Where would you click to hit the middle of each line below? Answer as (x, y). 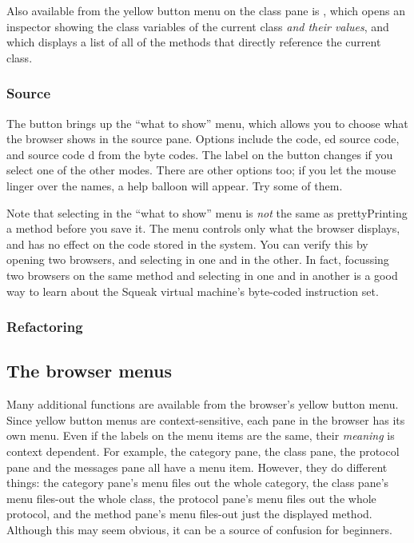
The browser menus (90, 371)
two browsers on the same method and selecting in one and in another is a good (202, 275)
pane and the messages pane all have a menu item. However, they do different (197, 467)
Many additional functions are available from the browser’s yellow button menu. (203, 404)
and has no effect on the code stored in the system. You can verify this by (187, 244)
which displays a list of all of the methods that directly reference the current (194, 42)
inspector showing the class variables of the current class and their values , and (198, 26)
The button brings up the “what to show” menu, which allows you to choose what (207, 123)
